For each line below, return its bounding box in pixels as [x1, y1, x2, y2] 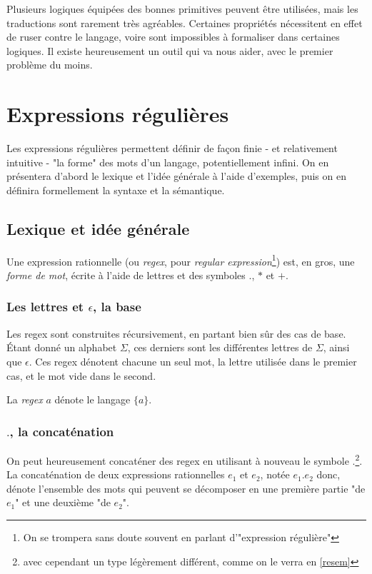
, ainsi [323, 340, 350, 355]
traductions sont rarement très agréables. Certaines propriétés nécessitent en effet [6, 15, 363, 30]
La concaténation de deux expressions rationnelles [6, 467, 225, 482]
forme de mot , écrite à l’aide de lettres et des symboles [6, 267, 246, 282]
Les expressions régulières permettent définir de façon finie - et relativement [6, 141, 338, 156]
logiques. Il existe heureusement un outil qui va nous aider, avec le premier [6, 43, 333, 58]
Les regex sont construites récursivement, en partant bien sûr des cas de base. [6, 326, 346, 341]
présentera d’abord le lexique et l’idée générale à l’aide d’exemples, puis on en [6, 168, 346, 183]
